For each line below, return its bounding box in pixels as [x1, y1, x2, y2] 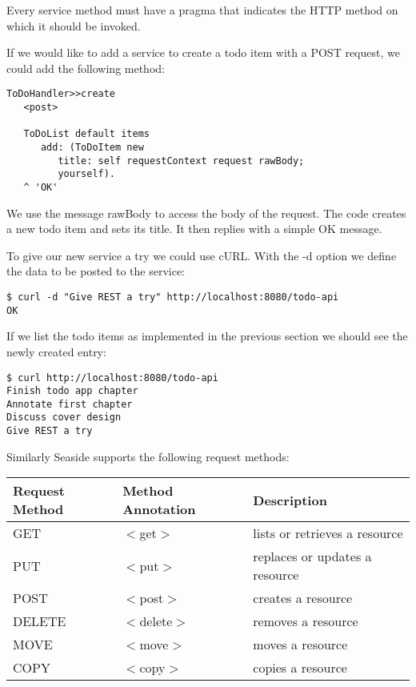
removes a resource [253, 612, 358, 631]
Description [253, 490, 327, 509]
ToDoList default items [23, 128, 150, 140]
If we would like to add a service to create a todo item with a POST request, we [6, 44, 400, 61]
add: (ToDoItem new [40, 142, 144, 153]
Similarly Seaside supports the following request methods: [6, 448, 290, 464]
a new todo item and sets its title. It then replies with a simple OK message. [6, 220, 382, 237]
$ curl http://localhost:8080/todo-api [6, 372, 218, 384]
